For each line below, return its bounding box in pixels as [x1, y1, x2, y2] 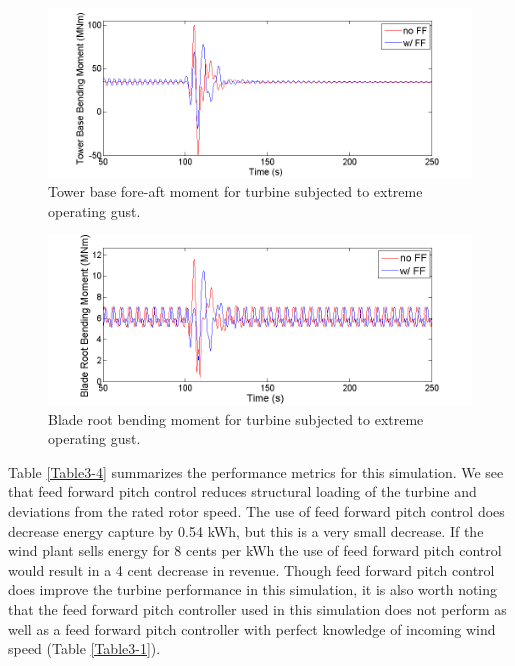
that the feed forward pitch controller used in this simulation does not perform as [8, 598, 507, 619]
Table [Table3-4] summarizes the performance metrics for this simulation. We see [8, 461, 504, 482]
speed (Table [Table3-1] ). [8, 638, 161, 659]
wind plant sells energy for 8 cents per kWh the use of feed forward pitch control [8, 540, 502, 561]
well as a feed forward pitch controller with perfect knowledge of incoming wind [8, 618, 496, 639]
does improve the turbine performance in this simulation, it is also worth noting [8, 579, 498, 600]
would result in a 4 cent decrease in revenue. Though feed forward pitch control [8, 559, 495, 580]
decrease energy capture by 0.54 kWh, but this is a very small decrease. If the [8, 520, 484, 541]
